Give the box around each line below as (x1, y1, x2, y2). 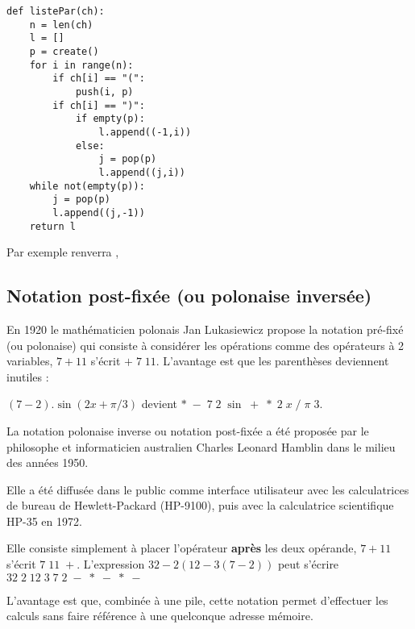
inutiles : (6, 368, 49, 385)
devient (141, 395, 178, 412)
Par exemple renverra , (6, 244, 119, 260)
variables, (6, 352, 53, 369)
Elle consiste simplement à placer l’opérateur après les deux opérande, (6, 539, 357, 556)
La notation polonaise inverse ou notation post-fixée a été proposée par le (6, 422, 369, 439)
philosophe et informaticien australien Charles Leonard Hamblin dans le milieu (6, 438, 396, 455)
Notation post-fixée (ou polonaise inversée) (6, 283, 372, 308)
